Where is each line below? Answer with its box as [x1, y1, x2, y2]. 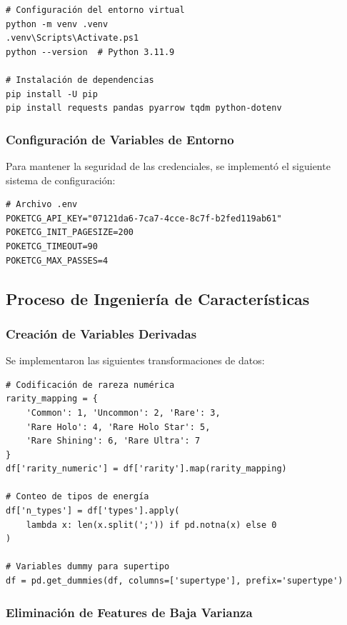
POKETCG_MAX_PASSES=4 [6, 255, 109, 266]
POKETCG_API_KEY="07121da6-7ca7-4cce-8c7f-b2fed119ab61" [6, 213, 282, 224]
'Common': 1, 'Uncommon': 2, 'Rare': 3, [26, 407, 221, 418]
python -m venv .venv [6, 19, 109, 29]
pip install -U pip [6, 89, 98, 99]
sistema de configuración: [6, 172, 116, 187]
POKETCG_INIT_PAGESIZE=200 [6, 227, 134, 238]
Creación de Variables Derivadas [6, 324, 197, 342]
